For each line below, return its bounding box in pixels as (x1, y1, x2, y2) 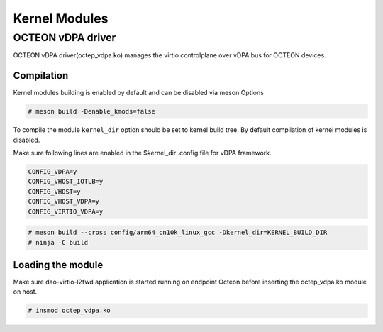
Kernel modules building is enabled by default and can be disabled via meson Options (13, 89, 264, 97)
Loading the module (13, 259, 104, 271)
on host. (13, 287, 38, 296)
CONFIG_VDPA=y (28, 167, 77, 176)
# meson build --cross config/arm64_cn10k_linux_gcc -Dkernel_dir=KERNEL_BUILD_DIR (28, 228, 328, 237)
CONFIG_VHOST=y (28, 187, 81, 195)
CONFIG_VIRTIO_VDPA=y (28, 207, 104, 216)
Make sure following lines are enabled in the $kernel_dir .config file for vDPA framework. (13, 149, 272, 157)
